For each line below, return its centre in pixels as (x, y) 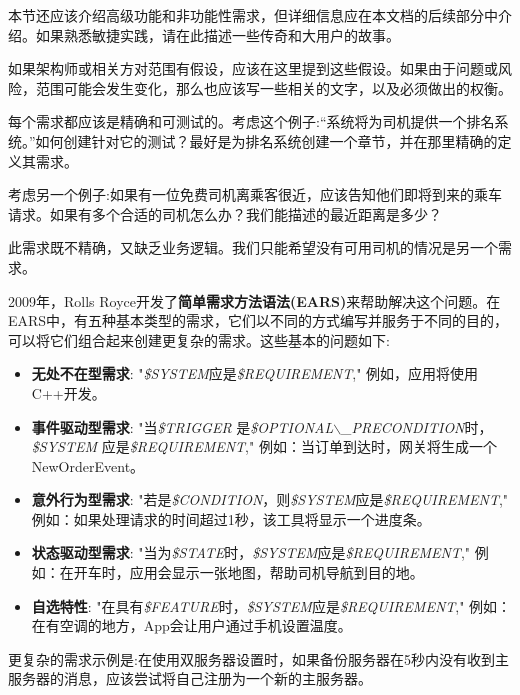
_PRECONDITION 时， (417, 426)
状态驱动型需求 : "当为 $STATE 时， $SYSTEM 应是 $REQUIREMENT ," (251, 552)
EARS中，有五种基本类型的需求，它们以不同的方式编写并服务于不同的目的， (258, 320)
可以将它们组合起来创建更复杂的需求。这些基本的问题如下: (199, 339)
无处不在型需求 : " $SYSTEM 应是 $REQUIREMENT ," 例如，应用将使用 (255, 373)
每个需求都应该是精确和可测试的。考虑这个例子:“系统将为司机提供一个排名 (251, 121)
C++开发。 (68, 392)
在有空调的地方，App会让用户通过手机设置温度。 (191, 625)
